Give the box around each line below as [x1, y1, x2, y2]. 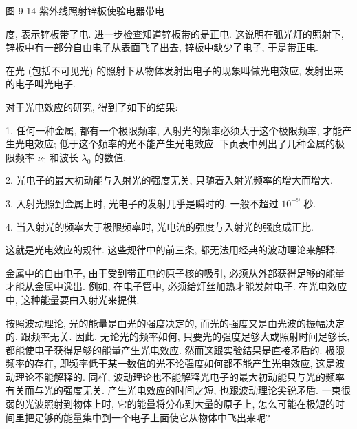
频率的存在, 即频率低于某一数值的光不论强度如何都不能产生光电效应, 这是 [6, 356, 336, 370]
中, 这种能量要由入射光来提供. [6, 292, 140, 306]
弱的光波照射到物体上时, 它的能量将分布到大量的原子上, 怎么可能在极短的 [6, 397, 336, 411]
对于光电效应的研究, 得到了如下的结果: [6, 99, 178, 114]
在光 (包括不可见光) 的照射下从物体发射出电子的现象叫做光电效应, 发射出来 [6, 63, 343, 77]
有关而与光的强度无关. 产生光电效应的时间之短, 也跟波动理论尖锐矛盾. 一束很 [6, 383, 351, 397]
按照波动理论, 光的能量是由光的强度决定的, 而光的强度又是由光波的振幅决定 [6, 315, 345, 330]
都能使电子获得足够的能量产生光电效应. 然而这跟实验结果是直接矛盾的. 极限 [6, 342, 345, 357]
